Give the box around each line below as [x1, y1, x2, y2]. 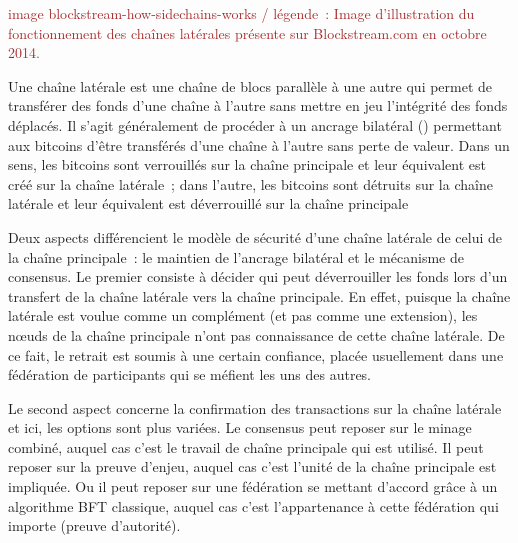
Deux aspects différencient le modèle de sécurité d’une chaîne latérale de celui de [8, 226, 502, 247]
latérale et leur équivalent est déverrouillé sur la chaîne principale [8, 193, 409, 214]
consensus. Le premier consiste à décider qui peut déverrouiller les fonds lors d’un [8, 266, 508, 287]
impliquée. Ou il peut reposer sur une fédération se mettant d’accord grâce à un [8, 476, 498, 497]
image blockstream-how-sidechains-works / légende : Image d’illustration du [8, 3, 475, 23]
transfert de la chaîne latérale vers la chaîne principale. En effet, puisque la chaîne [8, 285, 511, 306]
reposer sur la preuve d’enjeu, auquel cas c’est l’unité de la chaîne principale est [8, 456, 497, 477]
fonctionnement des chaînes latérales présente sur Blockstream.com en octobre [8, 22, 487, 43]
